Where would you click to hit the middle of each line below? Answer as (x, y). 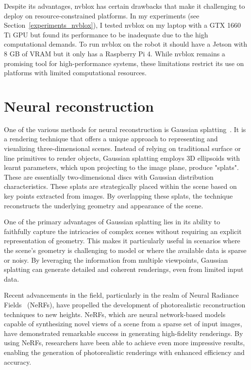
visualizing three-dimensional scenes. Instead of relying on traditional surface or (122, 148)
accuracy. (18, 362)
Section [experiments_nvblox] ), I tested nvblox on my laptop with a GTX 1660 (122, 25)
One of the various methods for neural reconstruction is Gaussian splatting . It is (125, 129)
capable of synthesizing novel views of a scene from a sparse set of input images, (123, 324)
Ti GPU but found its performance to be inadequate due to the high (106, 34)
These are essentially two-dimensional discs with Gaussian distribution (109, 177)
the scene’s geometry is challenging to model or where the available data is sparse (125, 250)
